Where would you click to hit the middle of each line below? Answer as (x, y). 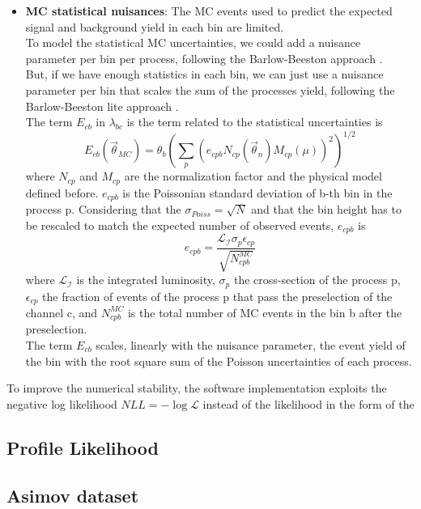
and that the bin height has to (326, 209)
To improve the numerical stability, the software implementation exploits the (197, 388)
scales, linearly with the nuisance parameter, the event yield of (251, 345)
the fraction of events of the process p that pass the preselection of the (217, 296)
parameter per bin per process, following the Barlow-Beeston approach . (204, 58)
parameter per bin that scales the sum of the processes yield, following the (210, 89)
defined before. (62, 192)
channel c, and (62, 312)
